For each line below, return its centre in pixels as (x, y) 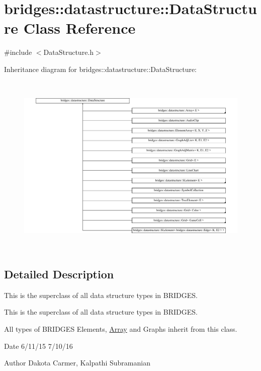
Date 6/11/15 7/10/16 (38, 346)
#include (18, 52)
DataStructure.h (69, 52)
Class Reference (79, 28)
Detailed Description (59, 274)
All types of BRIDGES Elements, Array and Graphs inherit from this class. (121, 328)
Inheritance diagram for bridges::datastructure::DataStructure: (101, 69)
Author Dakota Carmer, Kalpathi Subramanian (77, 363)
